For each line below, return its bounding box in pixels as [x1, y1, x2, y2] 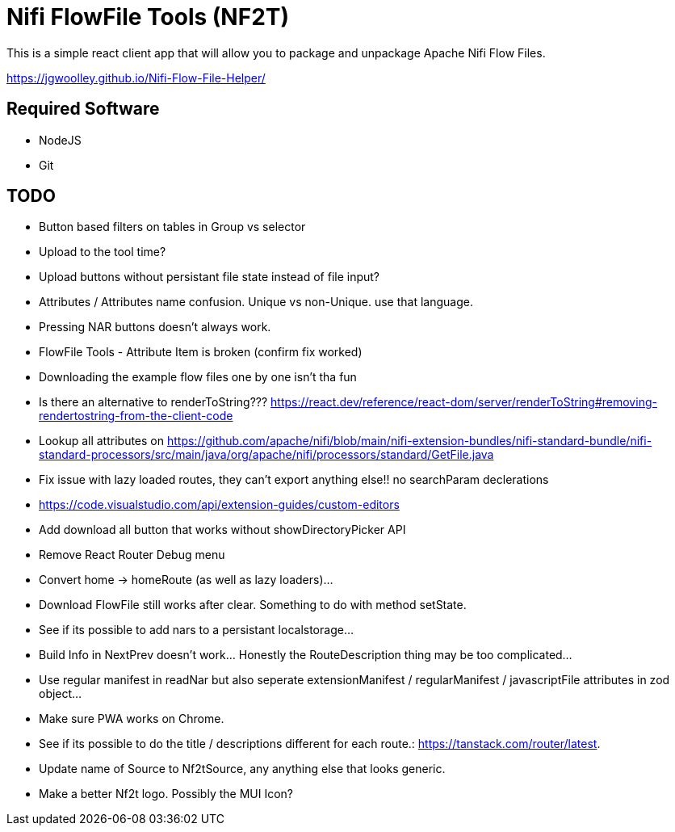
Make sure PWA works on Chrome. [39, 712, 224, 726]
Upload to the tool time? [39, 245, 166, 259]
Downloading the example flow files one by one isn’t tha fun [39, 370, 357, 384]
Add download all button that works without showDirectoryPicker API [39, 523, 406, 537]
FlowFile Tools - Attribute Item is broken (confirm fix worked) [39, 345, 363, 359]
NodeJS [39, 132, 82, 147]
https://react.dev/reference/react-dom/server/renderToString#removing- [270, 395, 657, 410]
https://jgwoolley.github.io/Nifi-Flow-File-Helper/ [6, 70, 266, 85]
